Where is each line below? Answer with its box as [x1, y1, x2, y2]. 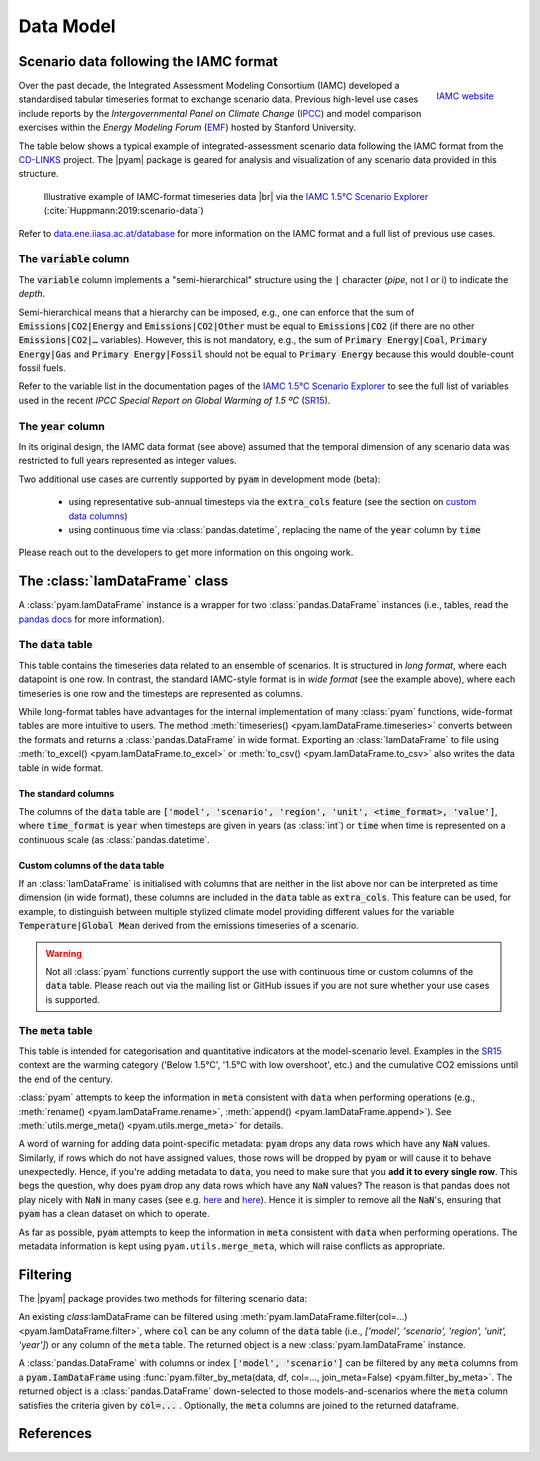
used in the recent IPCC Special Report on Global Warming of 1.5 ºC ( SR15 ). [18, 394, 331, 406]
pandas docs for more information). [18, 613, 165, 625]
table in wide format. [18, 761, 104, 774]
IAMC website [436, 90, 494, 102]
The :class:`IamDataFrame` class [18, 573, 229, 590]
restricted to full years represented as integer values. [18, 455, 237, 467]
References [18, 1425, 92, 1442]
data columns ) [68, 510, 128, 522]
